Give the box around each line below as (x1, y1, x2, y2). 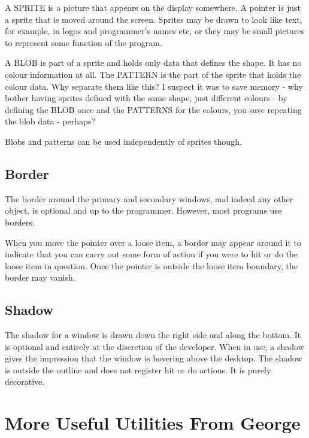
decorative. (5, 375, 45, 388)
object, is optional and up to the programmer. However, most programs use (5, 204, 282, 217)
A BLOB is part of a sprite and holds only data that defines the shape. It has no (5, 56, 302, 69)
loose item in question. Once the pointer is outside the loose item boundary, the (5, 259, 298, 272)
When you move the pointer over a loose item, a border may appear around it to (5, 236, 301, 248)
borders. (5, 215, 35, 228)
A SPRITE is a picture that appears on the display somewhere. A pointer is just (5, 1, 301, 13)
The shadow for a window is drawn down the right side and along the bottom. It (5, 328, 301, 341)
